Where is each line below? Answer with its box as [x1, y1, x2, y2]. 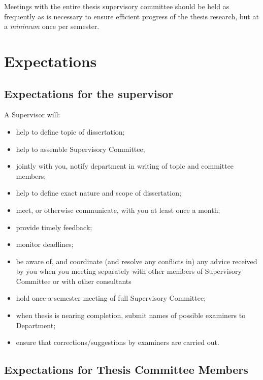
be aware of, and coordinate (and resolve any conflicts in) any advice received [16, 256, 257, 266]
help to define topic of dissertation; [16, 126, 125, 137]
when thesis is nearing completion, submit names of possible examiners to [16, 310, 246, 321]
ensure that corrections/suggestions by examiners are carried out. [16, 337, 219, 347]
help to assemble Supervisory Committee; [16, 143, 145, 154]
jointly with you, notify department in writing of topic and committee [16, 161, 234, 171]
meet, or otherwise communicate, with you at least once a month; [16, 204, 220, 215]
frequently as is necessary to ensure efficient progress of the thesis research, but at [4, 11, 259, 21]
